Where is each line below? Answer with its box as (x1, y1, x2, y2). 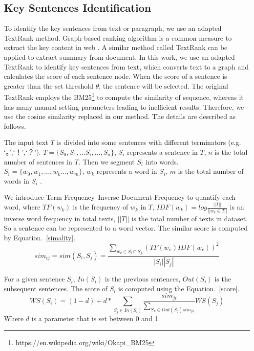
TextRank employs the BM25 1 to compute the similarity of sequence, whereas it (4, 91, 244, 102)
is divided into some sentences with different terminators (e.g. (57, 137, 241, 147)
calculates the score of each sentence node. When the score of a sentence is (4, 71, 227, 81)
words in (4, 175, 29, 186)
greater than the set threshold (4, 80, 94, 91)
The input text (4, 137, 48, 147)
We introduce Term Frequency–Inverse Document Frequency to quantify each (4, 192, 236, 202)
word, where (4, 202, 41, 212)
